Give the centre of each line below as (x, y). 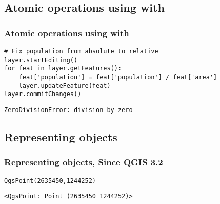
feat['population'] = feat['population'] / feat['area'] (118, 77)
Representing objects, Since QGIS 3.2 (84, 162)
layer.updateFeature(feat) (65, 86)
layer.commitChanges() (43, 94)
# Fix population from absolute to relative (81, 51)
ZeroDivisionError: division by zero (68, 110)
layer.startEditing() (41, 60)
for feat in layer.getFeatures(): (63, 69)
